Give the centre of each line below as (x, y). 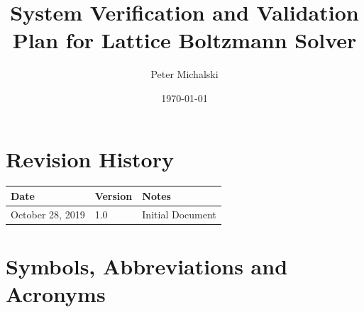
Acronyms (56, 294)
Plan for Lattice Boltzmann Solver (184, 40)
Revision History (90, 158)
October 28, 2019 (48, 214)
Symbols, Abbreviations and (147, 266)
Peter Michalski (184, 74)
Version (114, 195)
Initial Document (179, 214)
